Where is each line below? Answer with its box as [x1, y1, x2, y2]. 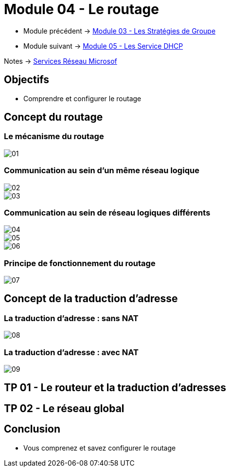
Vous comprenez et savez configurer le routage [23, 443, 176, 452]
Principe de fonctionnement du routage [4, 258, 156, 268]
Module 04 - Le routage [4, 1, 159, 18]
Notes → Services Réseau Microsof [4, 56, 117, 65]
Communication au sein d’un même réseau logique [4, 165, 199, 176]
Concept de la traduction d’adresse [4, 292, 178, 305]
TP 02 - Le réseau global [4, 402, 124, 415]
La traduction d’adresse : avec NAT [4, 347, 139, 357]
